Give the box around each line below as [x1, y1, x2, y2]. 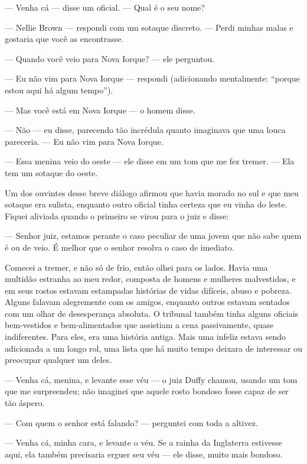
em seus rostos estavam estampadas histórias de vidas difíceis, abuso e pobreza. [5, 284, 292, 296]
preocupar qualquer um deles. [5, 353, 112, 366]
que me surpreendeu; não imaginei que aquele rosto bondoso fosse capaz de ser [5, 385, 289, 397]
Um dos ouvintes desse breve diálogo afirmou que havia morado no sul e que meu [5, 186, 299, 199]
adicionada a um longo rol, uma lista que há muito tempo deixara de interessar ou [5, 342, 302, 354]
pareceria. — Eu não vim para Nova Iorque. [5, 135, 164, 147]
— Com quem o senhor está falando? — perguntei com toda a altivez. [5, 416, 258, 429]
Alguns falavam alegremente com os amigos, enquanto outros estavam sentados [5, 296, 290, 308]
